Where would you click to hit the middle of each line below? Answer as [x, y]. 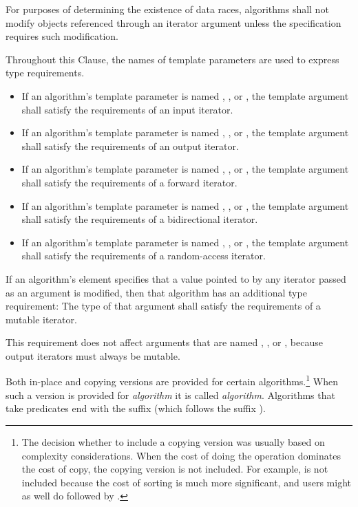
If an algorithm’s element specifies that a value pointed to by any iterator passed [176, 278]
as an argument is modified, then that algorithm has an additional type [156, 292]
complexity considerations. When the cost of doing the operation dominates [181, 455]
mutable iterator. [41, 319]
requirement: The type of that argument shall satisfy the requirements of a [163, 306]
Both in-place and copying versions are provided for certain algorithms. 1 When [172, 380]
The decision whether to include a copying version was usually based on [173, 441]
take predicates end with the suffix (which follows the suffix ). [136, 408]
